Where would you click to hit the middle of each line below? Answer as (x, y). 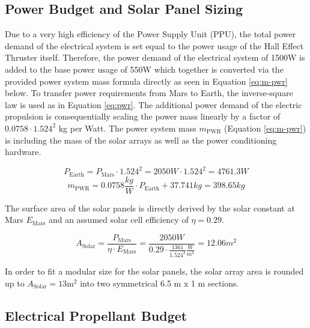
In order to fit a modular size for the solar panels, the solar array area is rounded (154, 271)
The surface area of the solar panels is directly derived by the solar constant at (150, 208)
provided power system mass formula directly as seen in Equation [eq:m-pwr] (146, 81)
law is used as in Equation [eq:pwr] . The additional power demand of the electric (153, 104)
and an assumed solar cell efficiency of (118, 220)
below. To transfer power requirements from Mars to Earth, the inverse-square (149, 93)
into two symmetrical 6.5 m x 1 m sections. (160, 283)
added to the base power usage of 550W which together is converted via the (144, 69)
